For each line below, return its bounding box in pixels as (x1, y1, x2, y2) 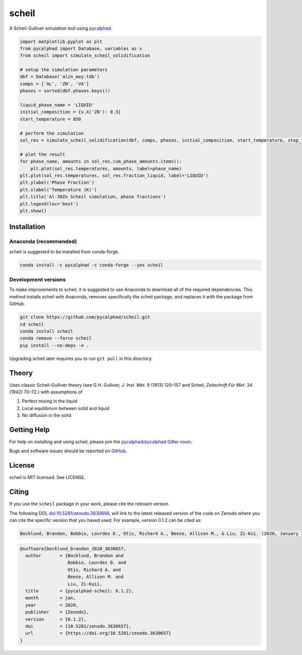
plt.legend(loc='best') (20, 201, 79, 207)
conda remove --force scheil (20, 335, 92, 341)
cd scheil (20, 321, 44, 327)
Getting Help (9, 425, 50, 434)
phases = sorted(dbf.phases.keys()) (20, 88, 111, 94)
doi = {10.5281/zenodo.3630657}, (25, 623, 132, 629)
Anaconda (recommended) (9, 238, 78, 245)
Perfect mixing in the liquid (22, 398, 78, 404)
